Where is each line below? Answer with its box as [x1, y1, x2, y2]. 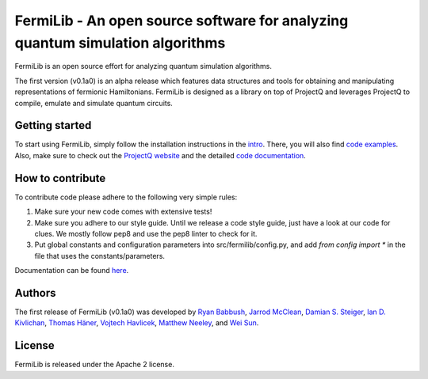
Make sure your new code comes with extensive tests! [34, 207, 212, 217]
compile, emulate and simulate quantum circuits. [14, 98, 174, 108]
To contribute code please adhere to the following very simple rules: [14, 192, 238, 202]
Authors [14, 286, 56, 300]
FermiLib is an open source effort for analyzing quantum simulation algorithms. [14, 62, 273, 71]
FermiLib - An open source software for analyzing [14, 12, 349, 29]
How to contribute [14, 171, 106, 185]
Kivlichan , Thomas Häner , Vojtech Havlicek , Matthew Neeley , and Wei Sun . [14, 318, 259, 328]
